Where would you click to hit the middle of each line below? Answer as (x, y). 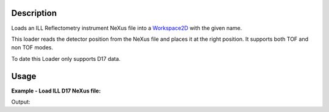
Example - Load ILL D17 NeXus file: (56, 91)
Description (34, 13)
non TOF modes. (32, 47)
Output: (21, 102)
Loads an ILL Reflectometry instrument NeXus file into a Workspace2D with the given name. (127, 28)
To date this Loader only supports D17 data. (66, 58)
